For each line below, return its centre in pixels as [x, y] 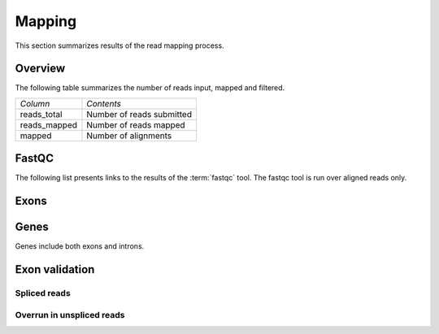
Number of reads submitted [139, 114]
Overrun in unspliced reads [70, 314]
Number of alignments [129, 136]
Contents [104, 103]
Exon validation [55, 269]
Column [35, 103]
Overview [40, 69]
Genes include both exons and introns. [80, 246]
